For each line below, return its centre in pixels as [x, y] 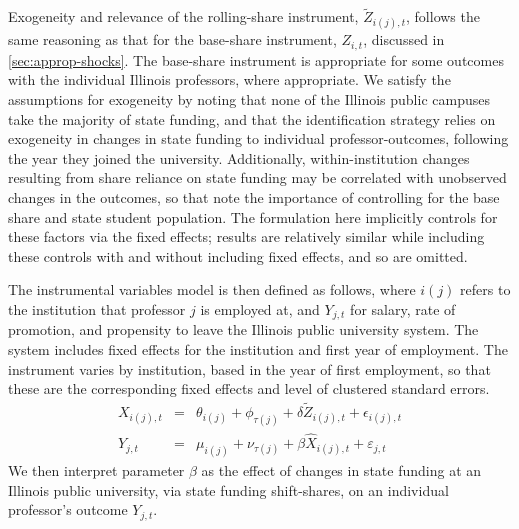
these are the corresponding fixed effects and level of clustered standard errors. [249, 388]
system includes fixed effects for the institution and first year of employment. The [258, 349]
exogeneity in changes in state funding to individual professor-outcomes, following [258, 138]
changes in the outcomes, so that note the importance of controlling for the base [254, 197]
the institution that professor [97, 308]
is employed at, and [260, 308]
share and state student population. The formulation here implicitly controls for [253, 216]
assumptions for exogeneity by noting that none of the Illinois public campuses [249, 99]
